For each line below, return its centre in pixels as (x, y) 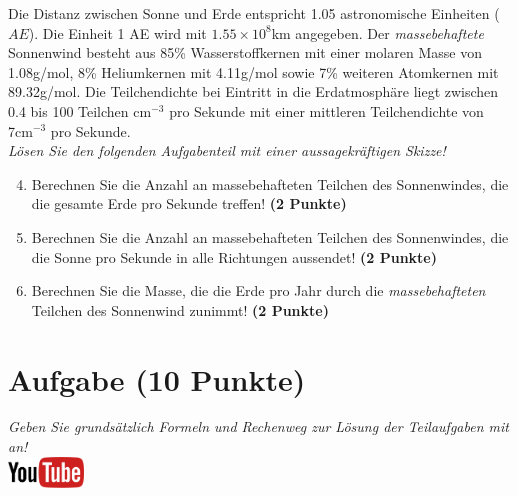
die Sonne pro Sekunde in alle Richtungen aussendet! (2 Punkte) (234, 256)
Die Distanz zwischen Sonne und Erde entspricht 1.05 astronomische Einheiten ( (254, 13)
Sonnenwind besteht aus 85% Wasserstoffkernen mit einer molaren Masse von (245, 52)
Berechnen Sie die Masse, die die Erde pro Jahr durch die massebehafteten (258, 290)
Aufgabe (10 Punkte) (157, 378)
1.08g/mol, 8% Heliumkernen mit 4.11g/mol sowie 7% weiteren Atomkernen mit (253, 71)
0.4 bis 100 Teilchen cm (80, 110)
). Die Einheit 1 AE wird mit (117, 32)
